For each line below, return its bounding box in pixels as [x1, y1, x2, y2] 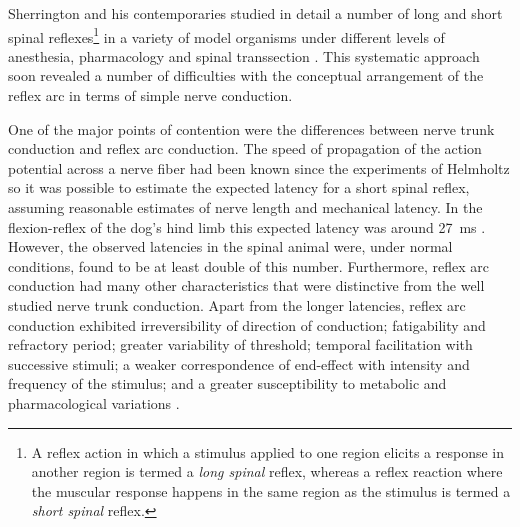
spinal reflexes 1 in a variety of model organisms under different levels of [8, 23, 445, 47]
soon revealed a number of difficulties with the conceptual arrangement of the [8, 65, 484, 86]
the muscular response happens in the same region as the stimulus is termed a [31, 480, 511, 501]
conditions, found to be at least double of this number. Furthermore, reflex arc [8, 255, 489, 276]
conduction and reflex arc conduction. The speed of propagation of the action [8, 138, 482, 159]
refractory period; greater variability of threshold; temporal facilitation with [8, 334, 473, 355]
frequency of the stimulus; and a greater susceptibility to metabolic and [8, 373, 447, 394]
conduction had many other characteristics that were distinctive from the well [8, 275, 485, 296]
